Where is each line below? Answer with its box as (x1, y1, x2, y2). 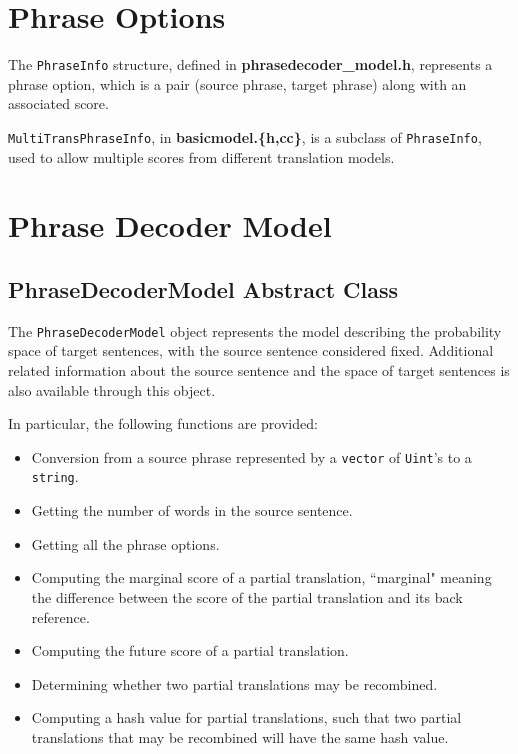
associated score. (8, 93, 109, 114)
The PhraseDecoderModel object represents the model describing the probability (8, 320, 502, 341)
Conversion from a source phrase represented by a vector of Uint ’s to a (31, 446, 472, 467)
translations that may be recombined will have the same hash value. (31, 726, 449, 747)
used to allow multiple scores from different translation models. (8, 146, 395, 167)
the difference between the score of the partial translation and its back (31, 586, 463, 607)
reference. (31, 606, 90, 627)
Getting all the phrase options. (31, 533, 220, 554)
